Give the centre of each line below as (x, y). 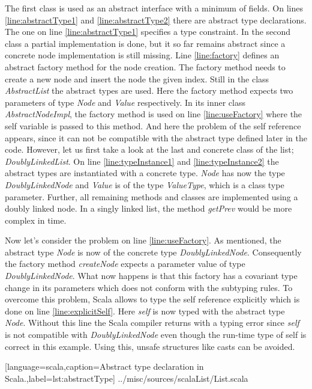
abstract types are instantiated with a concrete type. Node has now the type (145, 173)
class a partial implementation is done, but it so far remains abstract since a (145, 43)
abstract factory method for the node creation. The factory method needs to (145, 66)
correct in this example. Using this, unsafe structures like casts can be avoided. (150, 346)
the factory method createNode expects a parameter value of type (125, 264)
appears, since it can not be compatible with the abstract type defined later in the (156, 137)
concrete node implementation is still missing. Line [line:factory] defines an (142, 55)
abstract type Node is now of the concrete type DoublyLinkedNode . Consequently (153, 252)
